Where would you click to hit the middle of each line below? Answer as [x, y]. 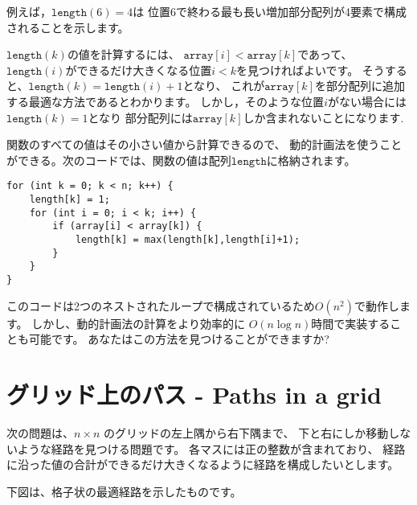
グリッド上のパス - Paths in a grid [194, 394]
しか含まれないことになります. [323, 117]
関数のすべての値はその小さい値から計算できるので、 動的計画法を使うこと [204, 144]
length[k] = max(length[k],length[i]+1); [188, 239]
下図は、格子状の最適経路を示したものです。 [124, 491]
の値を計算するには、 [123, 54]
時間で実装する [351, 323]
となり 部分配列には [140, 117]
